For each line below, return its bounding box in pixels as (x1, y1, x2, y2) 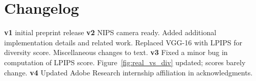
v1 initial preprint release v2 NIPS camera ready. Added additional (4, 27, 217, 38)
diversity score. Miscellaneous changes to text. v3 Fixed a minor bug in (4, 47, 228, 58)
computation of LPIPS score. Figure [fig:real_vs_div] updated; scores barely (4, 57, 246, 67)
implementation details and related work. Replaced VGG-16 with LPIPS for (4, 37, 242, 47)
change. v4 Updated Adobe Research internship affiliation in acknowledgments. (4, 67, 253, 77)
